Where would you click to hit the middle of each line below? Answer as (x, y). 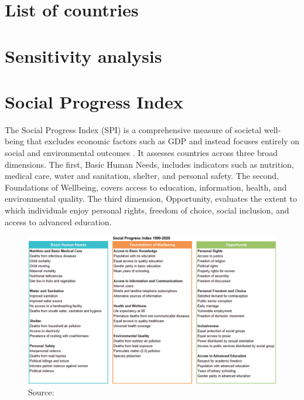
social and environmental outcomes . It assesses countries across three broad (141, 153)
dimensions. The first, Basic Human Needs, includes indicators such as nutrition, (149, 164)
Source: (41, 392)
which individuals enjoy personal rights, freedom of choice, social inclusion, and (147, 210)
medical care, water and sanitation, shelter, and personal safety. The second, (142, 176)
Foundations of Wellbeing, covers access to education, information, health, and (146, 187)
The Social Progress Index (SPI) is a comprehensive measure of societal (133, 129)
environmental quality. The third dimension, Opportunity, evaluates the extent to (151, 199)
